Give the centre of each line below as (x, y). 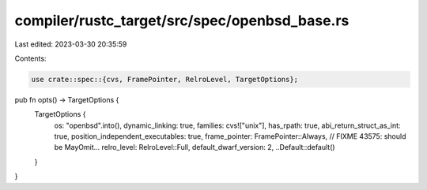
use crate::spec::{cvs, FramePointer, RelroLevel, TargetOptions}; (165, 79)
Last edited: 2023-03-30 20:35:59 (71, 44)
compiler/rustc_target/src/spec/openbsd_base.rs (182, 20)
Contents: (30, 58)
